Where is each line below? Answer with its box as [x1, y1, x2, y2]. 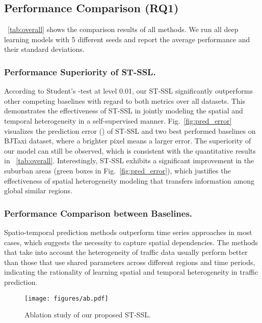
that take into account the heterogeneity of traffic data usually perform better [4, 247, 248, 257]
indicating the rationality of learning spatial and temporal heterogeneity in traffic [4, 267, 258, 277]
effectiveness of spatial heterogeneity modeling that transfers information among [4, 175, 254, 186]
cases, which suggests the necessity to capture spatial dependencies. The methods [4, 237, 258, 247]
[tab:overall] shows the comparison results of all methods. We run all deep [8, 24, 239, 35]
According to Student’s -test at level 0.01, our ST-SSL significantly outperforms [4, 85, 253, 96]
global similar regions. [4, 185, 73, 196]
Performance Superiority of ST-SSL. [4, 65, 156, 78]
